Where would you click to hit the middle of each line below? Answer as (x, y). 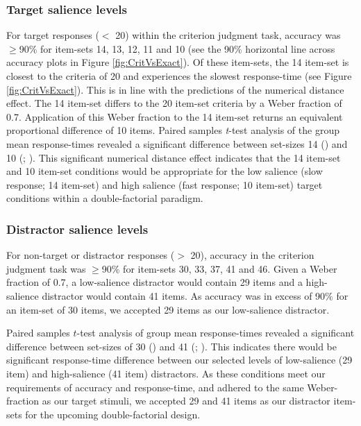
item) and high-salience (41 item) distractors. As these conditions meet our (166, 373)
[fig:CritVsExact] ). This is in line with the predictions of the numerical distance (175, 89)
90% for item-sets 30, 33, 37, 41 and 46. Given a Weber (219, 268)
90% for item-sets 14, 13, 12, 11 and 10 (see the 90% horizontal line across (177, 48)
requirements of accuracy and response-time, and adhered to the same (155, 387)
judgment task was (46, 268)
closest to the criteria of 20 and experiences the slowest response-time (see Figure (179, 76)
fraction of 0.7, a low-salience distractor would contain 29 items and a (154, 282)
